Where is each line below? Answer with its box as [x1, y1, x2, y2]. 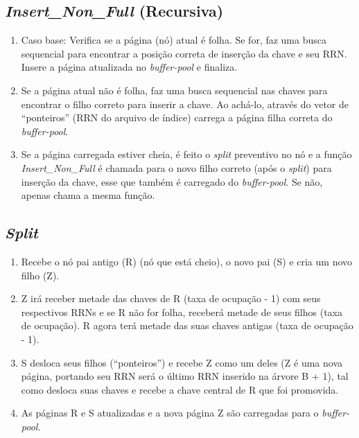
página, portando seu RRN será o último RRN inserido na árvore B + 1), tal [21, 369, 349, 383]
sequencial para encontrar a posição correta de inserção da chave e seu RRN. [21, 46, 347, 60]
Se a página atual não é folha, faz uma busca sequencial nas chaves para [21, 82, 328, 97]
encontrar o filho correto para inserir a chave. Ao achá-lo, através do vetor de [21, 96, 349, 111]
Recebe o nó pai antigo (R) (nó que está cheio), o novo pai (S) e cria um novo [21, 254, 353, 268]
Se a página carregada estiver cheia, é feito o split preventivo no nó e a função [21, 147, 352, 161]
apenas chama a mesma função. [21, 188, 155, 202]
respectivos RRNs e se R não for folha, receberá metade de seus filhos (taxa [21, 304, 342, 319]
